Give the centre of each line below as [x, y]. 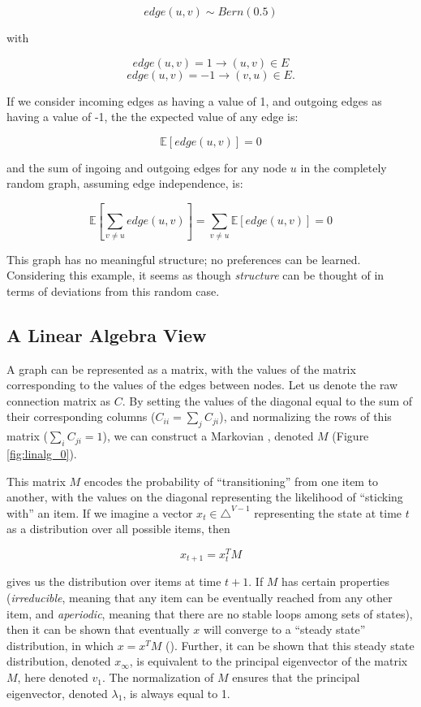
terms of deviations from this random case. [113, 291]
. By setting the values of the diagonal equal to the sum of [267, 400]
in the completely [344, 167]
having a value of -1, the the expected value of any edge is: [153, 117]
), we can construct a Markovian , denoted [208, 436]
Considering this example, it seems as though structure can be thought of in [195, 275]
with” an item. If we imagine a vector [100, 512]
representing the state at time [328, 512]
